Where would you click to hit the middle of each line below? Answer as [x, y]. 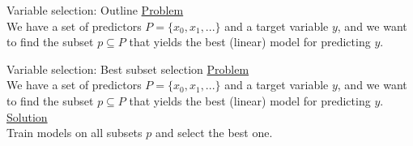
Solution [27, 116]
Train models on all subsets [75, 133]
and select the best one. [214, 133]
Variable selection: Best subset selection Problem [128, 69]
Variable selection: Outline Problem [95, 10]
